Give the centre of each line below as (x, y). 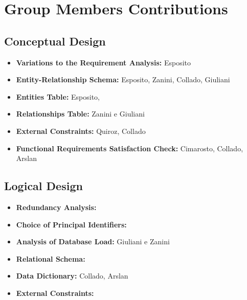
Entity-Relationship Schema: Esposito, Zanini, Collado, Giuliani (123, 79)
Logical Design (43, 186)
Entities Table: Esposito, (58, 96)
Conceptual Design (55, 41)
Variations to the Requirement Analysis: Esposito (104, 62)
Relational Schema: (51, 258)
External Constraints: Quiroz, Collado (81, 131)
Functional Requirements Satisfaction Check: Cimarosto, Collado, (130, 148)
